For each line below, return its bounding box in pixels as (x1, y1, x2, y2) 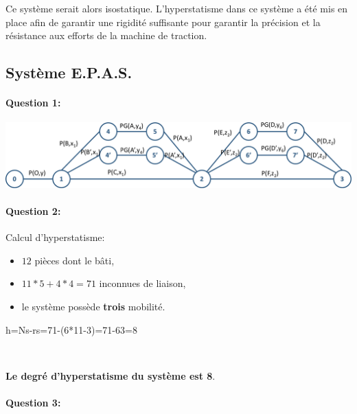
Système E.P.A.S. (5, 62, 133, 83)
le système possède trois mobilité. (21, 299, 165, 314)
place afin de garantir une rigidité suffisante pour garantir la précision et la (5, 14, 321, 29)
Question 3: (5, 395, 61, 409)
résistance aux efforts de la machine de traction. (5, 28, 207, 43)
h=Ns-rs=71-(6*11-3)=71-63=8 (5, 322, 137, 336)
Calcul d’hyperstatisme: (5, 230, 105, 244)
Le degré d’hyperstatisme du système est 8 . (5, 368, 216, 382)
